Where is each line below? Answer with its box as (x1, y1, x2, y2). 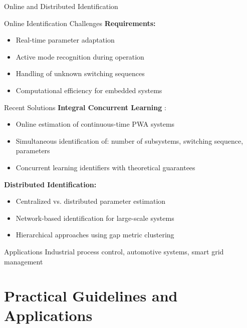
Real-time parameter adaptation (16, 35, 115, 45)
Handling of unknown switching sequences (16, 68, 145, 79)
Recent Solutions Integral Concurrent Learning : (4, 102, 166, 112)
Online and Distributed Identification (4, 1, 118, 11)
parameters (16, 145, 50, 156)
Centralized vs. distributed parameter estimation (16, 196, 166, 206)
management (4, 256, 43, 266)
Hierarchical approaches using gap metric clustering (16, 229, 174, 240)
